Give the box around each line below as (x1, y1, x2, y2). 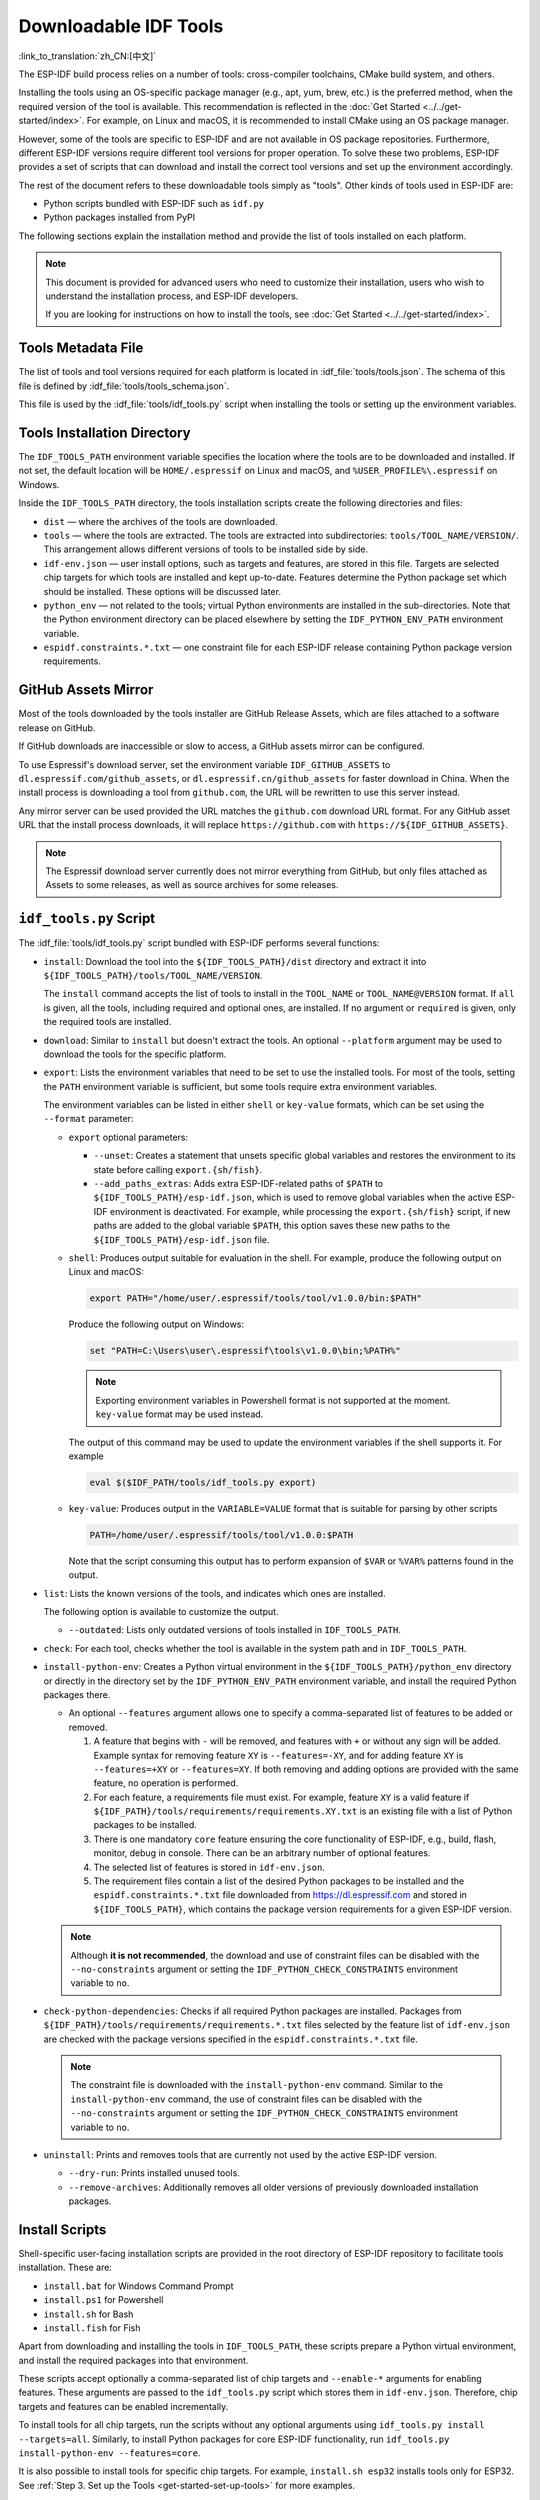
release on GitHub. (18, 721, 96, 734)
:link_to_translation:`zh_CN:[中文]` (18, 50, 157, 62)
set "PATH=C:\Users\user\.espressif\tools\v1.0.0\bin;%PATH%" (89, 1345, 401, 1357)
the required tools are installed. (43, 1016, 172, 1028)
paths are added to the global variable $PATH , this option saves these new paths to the (93, 1220, 450, 1232)
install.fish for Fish (43, 2321, 141, 2334)
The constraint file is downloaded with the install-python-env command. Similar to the (70, 2079, 444, 2091)
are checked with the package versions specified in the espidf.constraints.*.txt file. (43, 2033, 419, 2045)
